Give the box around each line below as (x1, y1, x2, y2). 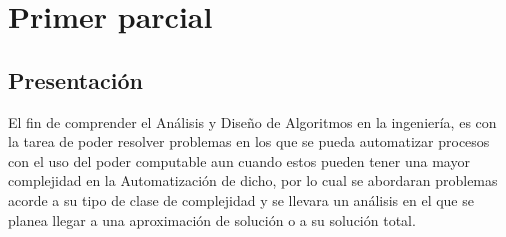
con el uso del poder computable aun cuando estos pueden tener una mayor (8, 150, 470, 171)
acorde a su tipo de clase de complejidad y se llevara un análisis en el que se (8, 189, 474, 210)
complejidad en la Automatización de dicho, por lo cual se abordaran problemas (8, 170, 498, 191)
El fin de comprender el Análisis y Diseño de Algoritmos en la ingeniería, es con (8, 111, 497, 132)
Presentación (8, 64, 143, 95)
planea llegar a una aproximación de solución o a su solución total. (8, 209, 416, 230)
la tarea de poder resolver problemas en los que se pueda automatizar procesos (8, 131, 490, 152)
